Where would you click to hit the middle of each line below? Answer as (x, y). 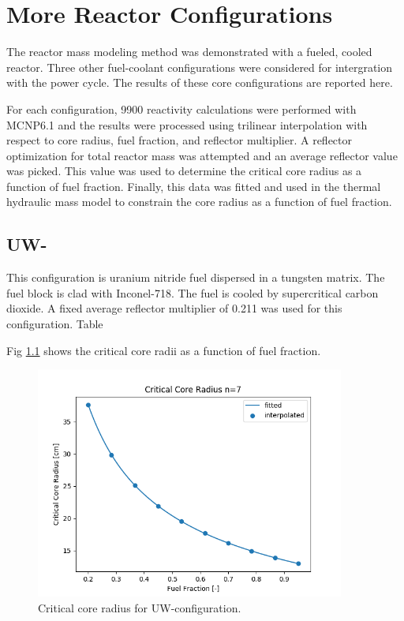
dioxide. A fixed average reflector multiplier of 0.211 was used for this (174, 308)
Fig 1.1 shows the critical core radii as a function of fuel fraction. (164, 350)
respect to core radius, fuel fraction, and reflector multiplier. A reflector (180, 140)
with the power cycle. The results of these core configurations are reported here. (200, 82)
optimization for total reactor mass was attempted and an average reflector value (202, 155)
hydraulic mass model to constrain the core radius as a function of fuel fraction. (199, 202)
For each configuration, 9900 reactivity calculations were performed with (181, 108)
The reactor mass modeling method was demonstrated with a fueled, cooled (189, 52)
